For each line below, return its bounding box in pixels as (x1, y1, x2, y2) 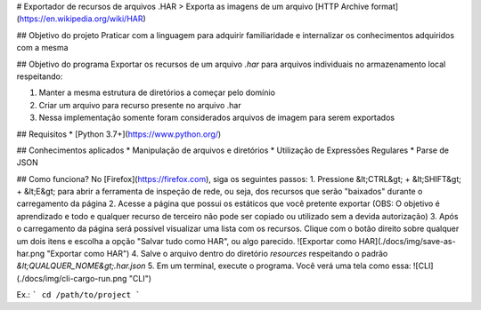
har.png (16, 249, 45, 259)
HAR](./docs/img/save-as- (358, 235, 456, 246)
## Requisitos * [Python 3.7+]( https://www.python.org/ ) (16, 129, 222, 139)
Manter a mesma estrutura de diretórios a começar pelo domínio (38, 87, 276, 98)
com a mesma (16, 43, 69, 53)
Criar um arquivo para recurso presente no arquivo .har (38, 99, 242, 110)
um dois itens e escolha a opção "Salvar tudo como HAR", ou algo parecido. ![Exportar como (16, 235, 357, 246)
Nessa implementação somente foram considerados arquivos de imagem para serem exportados (38, 112, 395, 123)
